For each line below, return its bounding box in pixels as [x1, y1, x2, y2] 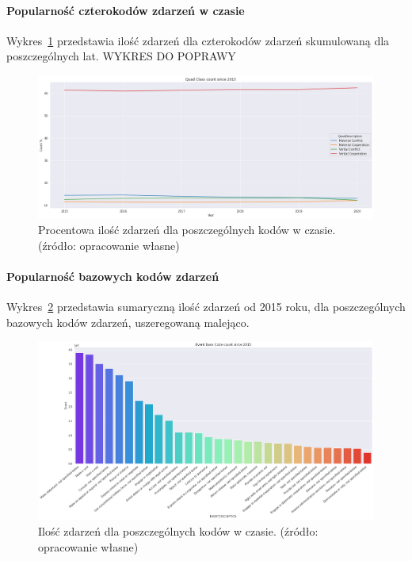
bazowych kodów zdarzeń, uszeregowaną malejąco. [6, 313, 250, 330]
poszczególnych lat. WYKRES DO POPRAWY [6, 48, 236, 64]
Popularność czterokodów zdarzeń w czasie [6, 2, 245, 18]
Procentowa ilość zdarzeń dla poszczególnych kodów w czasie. [38, 221, 336, 238]
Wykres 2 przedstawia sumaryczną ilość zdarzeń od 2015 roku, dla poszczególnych [6, 298, 406, 315]
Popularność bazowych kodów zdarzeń [6, 267, 219, 284]
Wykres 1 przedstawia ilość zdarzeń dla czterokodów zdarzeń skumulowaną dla [6, 32, 390, 48]
